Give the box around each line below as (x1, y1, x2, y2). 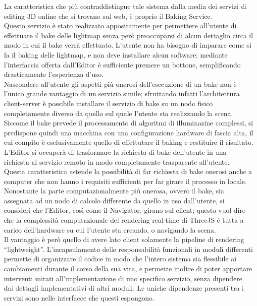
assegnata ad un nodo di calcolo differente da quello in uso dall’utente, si (4, 195, 225, 205)
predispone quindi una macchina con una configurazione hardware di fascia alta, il (4, 127, 254, 137)
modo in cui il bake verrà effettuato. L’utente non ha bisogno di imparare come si (4, 40, 252, 50)
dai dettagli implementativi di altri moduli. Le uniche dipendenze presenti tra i (4, 283, 244, 293)
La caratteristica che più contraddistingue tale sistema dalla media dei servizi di (4, 1, 247, 11)
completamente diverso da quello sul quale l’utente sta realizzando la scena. (4, 108, 233, 118)
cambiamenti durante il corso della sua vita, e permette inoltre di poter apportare (4, 263, 252, 274)
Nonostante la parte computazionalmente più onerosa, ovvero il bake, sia (4, 185, 224, 196)
